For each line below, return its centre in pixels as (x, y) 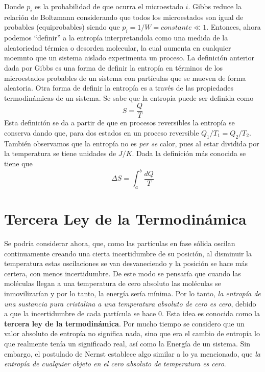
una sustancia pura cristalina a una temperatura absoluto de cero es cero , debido (130, 303)
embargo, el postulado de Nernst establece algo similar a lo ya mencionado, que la (132, 353)
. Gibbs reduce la (215, 6)
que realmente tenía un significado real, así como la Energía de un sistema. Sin (127, 343)
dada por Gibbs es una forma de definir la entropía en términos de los (114, 67)
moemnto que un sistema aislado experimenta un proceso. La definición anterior (129, 58)
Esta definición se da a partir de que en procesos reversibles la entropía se (119, 123)
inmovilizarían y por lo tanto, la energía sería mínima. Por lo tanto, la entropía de (132, 293)
